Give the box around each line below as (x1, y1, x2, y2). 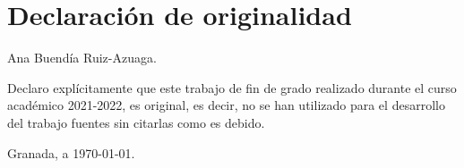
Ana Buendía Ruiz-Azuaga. (7, 48, 157, 67)
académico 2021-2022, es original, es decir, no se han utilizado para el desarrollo (7, 96, 445, 114)
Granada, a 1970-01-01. (7, 143, 135, 162)
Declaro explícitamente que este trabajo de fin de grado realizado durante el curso (7, 78, 457, 97)
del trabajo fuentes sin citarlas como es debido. (7, 113, 265, 131)
